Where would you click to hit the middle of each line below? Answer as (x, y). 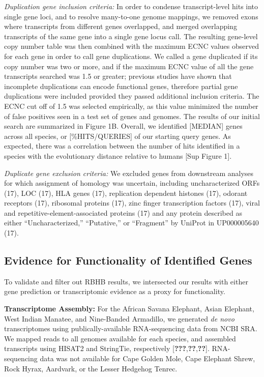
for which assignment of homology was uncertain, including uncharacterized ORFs (132, 183)
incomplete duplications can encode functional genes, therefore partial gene (121, 86)
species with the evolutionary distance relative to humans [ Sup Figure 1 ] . (118, 155)
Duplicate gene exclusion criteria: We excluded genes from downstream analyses (129, 173)
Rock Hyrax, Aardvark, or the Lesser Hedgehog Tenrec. (91, 368)
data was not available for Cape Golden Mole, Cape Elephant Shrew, (148, 358)
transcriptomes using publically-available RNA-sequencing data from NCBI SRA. (131, 328)
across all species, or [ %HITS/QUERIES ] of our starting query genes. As (118, 136)
